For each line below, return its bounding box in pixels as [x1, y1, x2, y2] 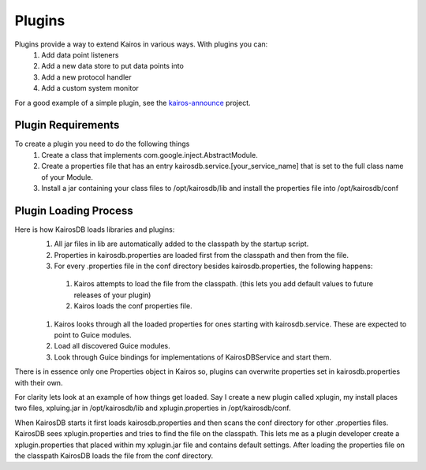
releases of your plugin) [73, 290, 151, 300]
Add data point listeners [41, 50, 119, 59]
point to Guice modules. [54, 330, 132, 339]
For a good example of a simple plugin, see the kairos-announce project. [14, 98, 251, 107]
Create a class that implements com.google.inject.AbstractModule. [41, 150, 258, 159]
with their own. [14, 378, 63, 387]
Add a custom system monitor [41, 84, 140, 93]
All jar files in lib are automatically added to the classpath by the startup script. [54, 239, 309, 248]
